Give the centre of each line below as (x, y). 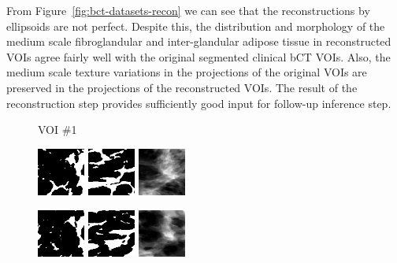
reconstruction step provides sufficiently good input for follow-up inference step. (199, 103)
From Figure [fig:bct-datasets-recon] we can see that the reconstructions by (188, 10)
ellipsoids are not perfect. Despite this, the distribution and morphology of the (196, 26)
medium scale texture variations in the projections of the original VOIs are (187, 72)
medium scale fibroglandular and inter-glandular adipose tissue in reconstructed (199, 41)
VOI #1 (58, 130)
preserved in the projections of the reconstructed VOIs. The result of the (182, 87)
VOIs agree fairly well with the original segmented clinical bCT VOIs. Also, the (198, 56)
